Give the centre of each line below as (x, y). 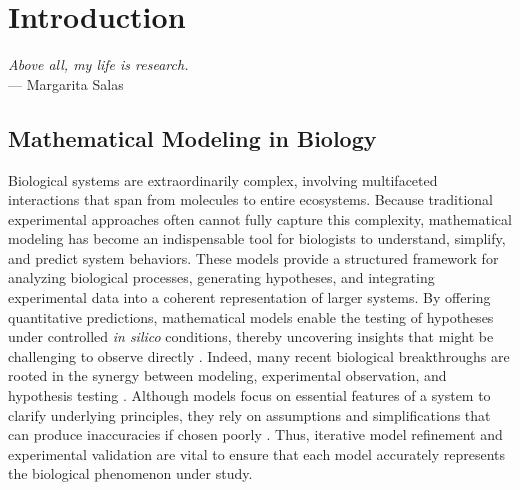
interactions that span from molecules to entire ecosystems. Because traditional (251, 199)
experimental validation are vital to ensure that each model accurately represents (257, 453)
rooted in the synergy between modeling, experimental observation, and (227, 375)
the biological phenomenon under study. (130, 473)
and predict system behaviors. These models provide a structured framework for (253, 257)
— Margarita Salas (66, 83)
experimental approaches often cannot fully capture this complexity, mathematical (260, 218)
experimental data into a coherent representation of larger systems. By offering (249, 297)
